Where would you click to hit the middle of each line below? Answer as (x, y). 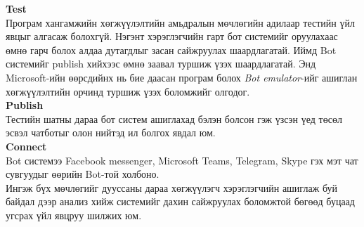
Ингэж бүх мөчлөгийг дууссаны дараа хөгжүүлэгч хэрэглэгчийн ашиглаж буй (172, 187)
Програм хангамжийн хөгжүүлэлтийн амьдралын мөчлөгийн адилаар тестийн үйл (180, 22)
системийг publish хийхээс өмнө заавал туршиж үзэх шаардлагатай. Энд (161, 64)
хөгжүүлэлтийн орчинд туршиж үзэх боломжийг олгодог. (128, 91)
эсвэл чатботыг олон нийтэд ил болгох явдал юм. (111, 132)
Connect (26, 146)
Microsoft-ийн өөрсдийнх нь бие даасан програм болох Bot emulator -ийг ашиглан (182, 77)
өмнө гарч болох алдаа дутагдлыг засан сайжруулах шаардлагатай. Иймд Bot (171, 50)
